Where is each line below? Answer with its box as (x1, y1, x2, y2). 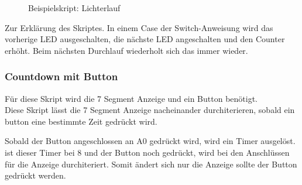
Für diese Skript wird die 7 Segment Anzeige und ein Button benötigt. (5, 92, 258, 104)
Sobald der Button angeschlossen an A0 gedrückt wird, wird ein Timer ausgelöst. (5, 135, 296, 147)
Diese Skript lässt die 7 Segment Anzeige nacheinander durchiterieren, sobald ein (5, 104, 295, 116)
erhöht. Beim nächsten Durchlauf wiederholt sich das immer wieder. (5, 44, 248, 56)
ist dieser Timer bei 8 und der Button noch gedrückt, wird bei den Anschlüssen (5, 146, 290, 158)
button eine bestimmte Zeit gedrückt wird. (5, 115, 157, 127)
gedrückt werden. (5, 169, 66, 181)
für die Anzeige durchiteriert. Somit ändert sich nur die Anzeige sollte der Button (5, 157, 297, 170)
